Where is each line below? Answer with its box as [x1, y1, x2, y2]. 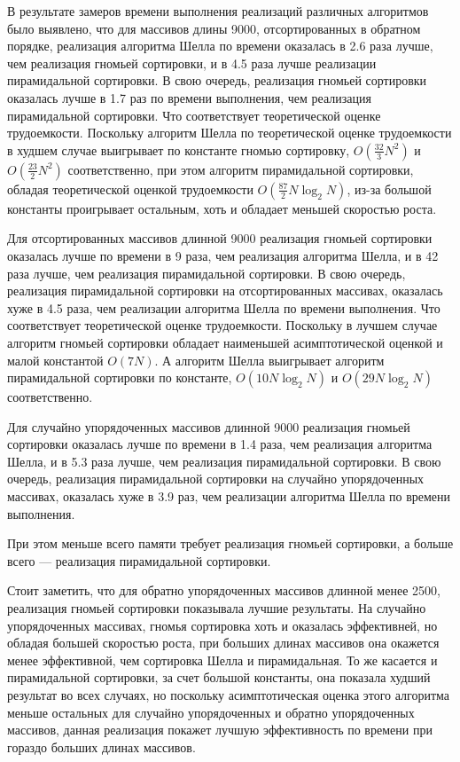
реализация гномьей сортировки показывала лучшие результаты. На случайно [7, 599, 426, 617]
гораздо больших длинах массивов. [7, 737, 196, 756]
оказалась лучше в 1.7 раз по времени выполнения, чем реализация [7, 88, 371, 106]
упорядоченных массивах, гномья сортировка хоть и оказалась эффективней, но [7, 616, 438, 634]
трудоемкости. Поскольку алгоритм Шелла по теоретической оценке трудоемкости [7, 123, 452, 142]
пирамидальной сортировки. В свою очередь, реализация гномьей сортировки [7, 71, 427, 90]
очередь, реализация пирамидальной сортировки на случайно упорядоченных [7, 469, 425, 488]
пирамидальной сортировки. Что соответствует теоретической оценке [7, 106, 381, 124]
